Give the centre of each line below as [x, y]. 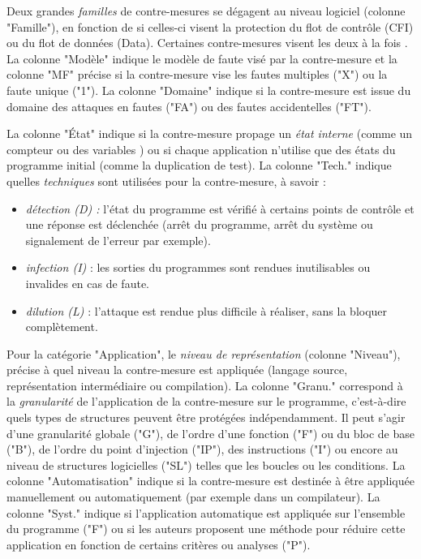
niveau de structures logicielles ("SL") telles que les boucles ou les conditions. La [206, 464]
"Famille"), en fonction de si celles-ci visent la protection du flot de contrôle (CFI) [210, 26]
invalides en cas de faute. [87, 283]
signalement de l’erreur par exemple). [118, 240]
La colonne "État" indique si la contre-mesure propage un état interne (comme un [210, 133]
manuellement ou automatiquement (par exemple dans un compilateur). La [193, 497]
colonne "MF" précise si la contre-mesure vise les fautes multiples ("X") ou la [197, 74]
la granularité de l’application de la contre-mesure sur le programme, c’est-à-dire [206, 401]
